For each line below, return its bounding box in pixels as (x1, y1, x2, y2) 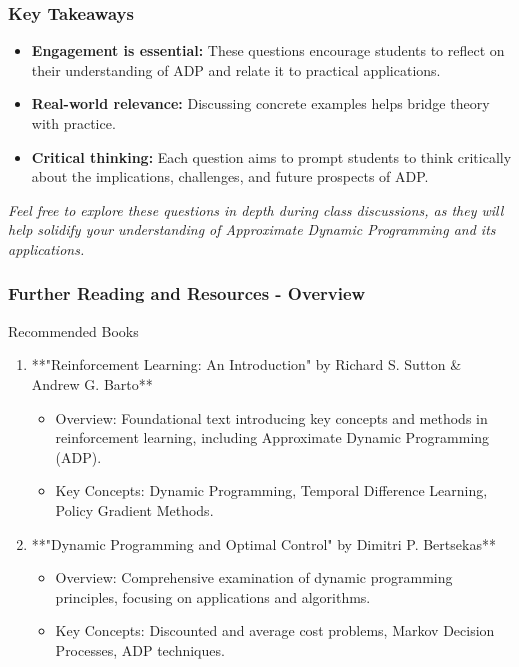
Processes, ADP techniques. (55, 639, 225, 660)
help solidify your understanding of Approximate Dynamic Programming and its (8, 219, 496, 240)
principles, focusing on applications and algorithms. (55, 586, 371, 607)
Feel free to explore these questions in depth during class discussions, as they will (8, 199, 504, 220)
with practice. (31, 113, 116, 133)
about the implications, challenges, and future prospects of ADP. (31, 166, 429, 187)
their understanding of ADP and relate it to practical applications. (31, 59, 441, 80)
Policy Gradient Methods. (55, 499, 214, 520)
